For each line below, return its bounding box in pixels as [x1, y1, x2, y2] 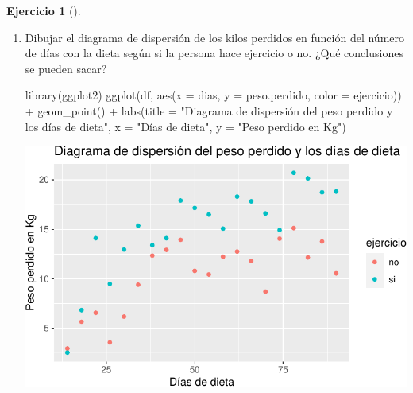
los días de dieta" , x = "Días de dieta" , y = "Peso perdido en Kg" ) [25, 118, 346, 134]
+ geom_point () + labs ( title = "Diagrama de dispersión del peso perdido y [25, 102, 393, 119]
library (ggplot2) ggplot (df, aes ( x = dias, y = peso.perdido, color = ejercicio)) [25, 87, 402, 103]
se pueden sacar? [25, 60, 107, 76]
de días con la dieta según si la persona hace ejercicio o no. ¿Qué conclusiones [25, 45, 403, 61]
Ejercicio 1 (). [6, 2, 81, 18]
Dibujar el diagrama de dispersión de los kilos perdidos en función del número [25, 29, 404, 45]
